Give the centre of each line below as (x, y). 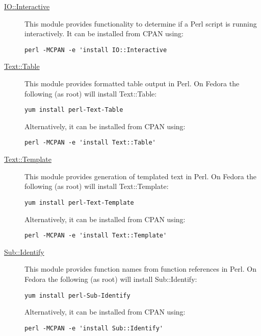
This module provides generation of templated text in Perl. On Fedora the (140, 176)
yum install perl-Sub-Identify (77, 295)
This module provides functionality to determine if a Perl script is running (141, 23)
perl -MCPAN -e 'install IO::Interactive (96, 50)
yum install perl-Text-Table (74, 110)
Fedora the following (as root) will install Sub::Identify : (111, 279)
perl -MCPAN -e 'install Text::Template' (96, 236)
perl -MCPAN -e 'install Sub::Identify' (94, 328)
